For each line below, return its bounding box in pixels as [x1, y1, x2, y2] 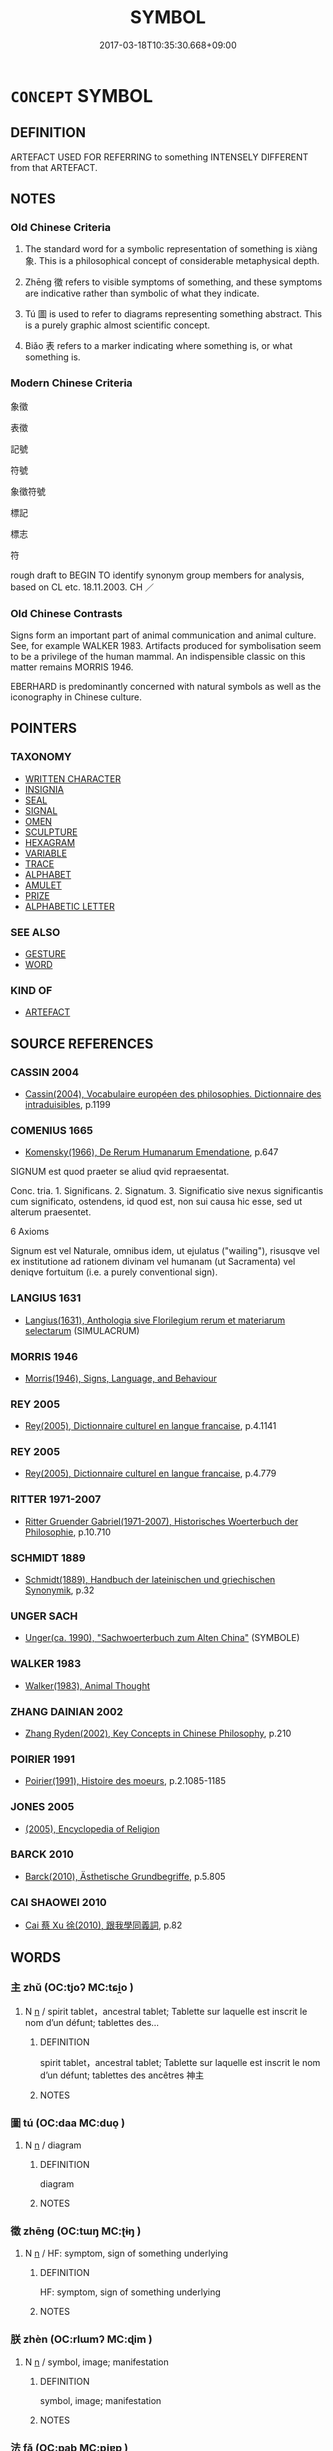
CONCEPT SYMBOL [10, 84, 153, 107]
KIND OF [10, 983, 53, 997]
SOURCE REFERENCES [10, 1035, 154, 1052]
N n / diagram [24, 2139, 82, 2151]
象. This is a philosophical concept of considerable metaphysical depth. [24, 255, 320, 267]
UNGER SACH [10, 1609, 78, 1623]
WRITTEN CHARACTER [24, 772, 122, 785]
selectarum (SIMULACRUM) [24, 1324, 140, 1336]
